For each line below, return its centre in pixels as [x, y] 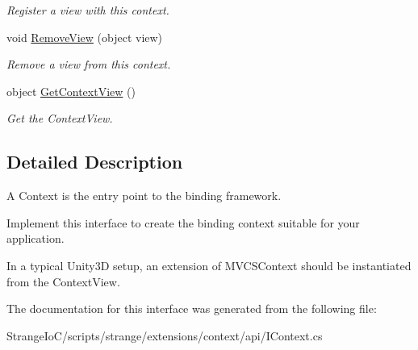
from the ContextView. [63, 281]
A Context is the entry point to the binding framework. [144, 196]
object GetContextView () [71, 91]
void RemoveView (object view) [85, 37]
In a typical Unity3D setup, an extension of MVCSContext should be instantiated [209, 265]
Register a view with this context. [88, 10]
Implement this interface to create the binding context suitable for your [183, 222]
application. [36, 238]
